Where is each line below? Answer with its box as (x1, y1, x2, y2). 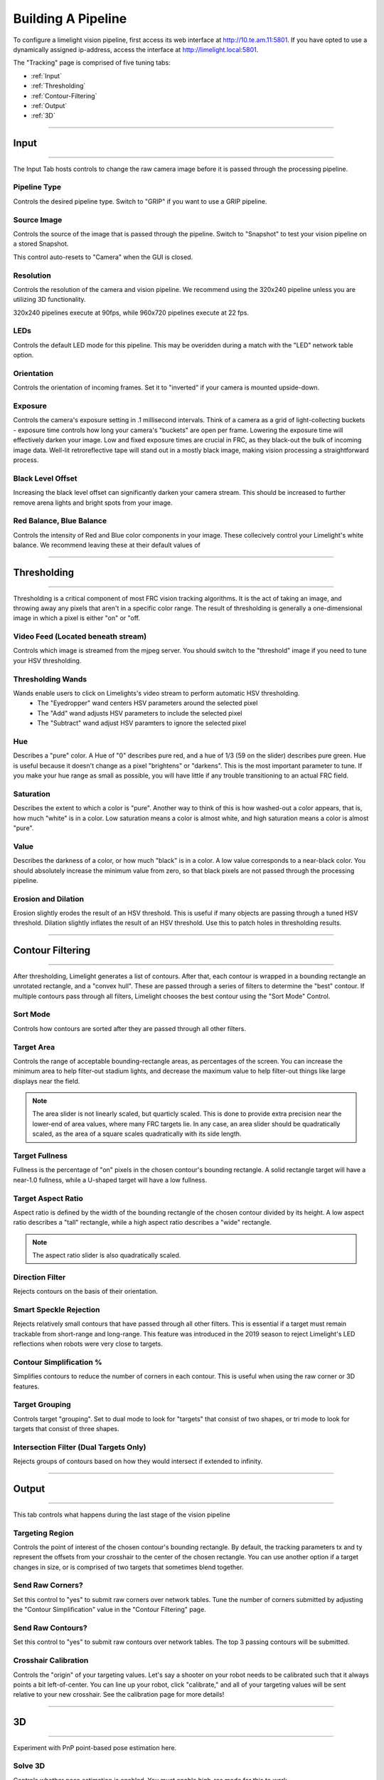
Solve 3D (13, 1761, 46, 1771)
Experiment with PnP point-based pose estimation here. (13, 1743, 177, 1752)
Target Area (13, 1042, 55, 1052)
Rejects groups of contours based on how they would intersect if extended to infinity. (13, 1457, 263, 1466)
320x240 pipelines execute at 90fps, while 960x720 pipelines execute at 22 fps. (13, 308, 249, 317)
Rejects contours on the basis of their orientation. (13, 1287, 158, 1296)
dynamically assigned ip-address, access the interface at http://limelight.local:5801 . (13, 45, 259, 53)
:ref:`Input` (31, 71, 62, 80)
